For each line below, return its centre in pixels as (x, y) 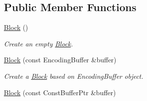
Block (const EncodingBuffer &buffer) (60, 60)
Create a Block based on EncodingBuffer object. (74, 76)
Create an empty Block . (38, 43)
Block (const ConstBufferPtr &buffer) (60, 92)
